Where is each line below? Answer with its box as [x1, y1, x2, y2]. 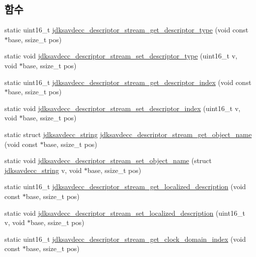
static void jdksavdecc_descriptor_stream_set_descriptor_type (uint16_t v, [4, 51, 237, 61]
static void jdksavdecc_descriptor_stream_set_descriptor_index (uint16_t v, [4, 103, 241, 113]
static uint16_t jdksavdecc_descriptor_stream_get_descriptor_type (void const [4, 25, 249, 35]
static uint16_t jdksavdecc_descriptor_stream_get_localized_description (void [4, 181, 246, 192]
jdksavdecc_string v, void [4, 165, 82, 175]
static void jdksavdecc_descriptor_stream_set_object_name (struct [4, 155, 212, 166]
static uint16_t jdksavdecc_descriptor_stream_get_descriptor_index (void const [4, 77, 252, 87]
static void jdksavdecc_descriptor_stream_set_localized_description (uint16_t [4, 207, 245, 218]
